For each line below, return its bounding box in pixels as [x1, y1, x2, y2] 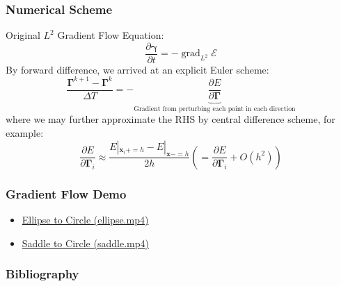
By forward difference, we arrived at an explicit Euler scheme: [6, 62, 269, 76]
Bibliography [6, 265, 79, 283]
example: [6, 126, 44, 140]
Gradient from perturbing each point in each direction [134, 105, 296, 112]
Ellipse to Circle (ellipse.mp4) [22, 212, 149, 227]
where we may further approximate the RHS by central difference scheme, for [6, 112, 335, 126]
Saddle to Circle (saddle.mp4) [22, 235, 149, 250]
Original [6, 28, 40, 42]
